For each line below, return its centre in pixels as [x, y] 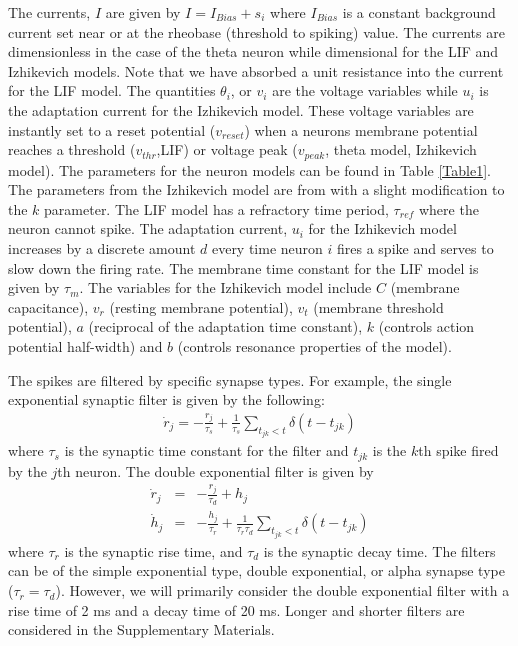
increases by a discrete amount [102, 247]
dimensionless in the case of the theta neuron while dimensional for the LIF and [253, 51]
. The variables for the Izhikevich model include [225, 287]
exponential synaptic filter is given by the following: [166, 399]
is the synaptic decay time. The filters [379, 550]
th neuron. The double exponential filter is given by [215, 470]
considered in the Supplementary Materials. [141, 629]
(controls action [426, 326]
